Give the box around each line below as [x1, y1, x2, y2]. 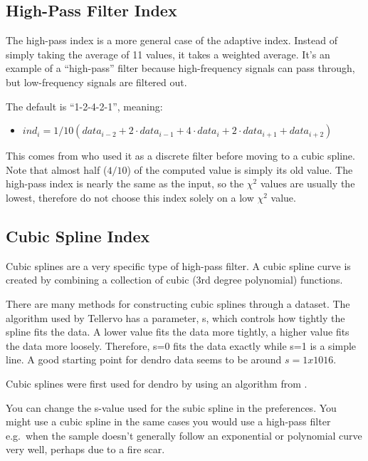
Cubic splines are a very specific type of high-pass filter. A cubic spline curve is [6, 258, 351, 273]
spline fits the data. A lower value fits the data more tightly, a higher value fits [6, 324, 349, 339]
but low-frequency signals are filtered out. [6, 74, 187, 89]
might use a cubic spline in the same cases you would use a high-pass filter [6, 414, 331, 429]
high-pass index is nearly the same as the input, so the [6, 176, 244, 191]
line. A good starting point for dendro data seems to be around [6, 352, 282, 367]
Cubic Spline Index [6, 224, 150, 247]
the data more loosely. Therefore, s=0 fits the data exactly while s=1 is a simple [6, 338, 357, 353]
